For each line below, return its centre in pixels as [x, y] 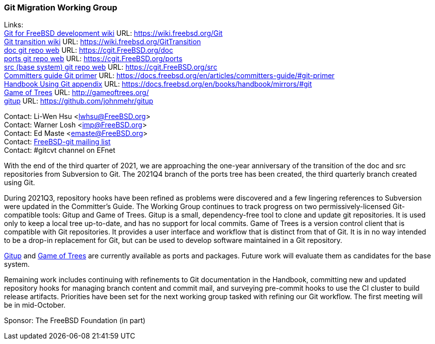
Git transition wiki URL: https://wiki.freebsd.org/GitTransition [103, 42]
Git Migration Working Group [61, 7]
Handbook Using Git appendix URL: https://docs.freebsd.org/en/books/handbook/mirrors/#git [158, 84]
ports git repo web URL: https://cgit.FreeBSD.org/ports [93, 59]
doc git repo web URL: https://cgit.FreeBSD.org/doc [89, 50]
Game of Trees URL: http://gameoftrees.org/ [76, 93]
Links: [14, 25]
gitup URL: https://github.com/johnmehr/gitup [79, 101]
